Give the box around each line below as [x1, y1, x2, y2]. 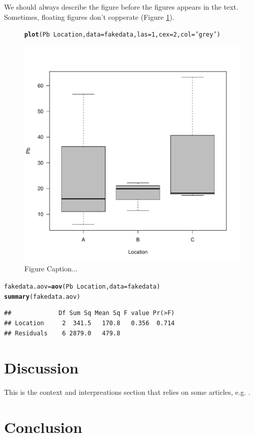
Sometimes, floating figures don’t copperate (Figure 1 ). [4, 11, 174, 22]
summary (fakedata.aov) [4, 293, 81, 300]
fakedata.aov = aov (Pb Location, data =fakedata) [4, 283, 160, 291]
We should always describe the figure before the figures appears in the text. [4, 2, 238, 12]
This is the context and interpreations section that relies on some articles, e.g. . [4, 387, 250, 397]
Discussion [4, 357, 79, 378]
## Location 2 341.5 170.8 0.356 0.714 [4, 319, 175, 327]
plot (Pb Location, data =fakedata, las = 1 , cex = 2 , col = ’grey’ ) [24, 31, 221, 39]
